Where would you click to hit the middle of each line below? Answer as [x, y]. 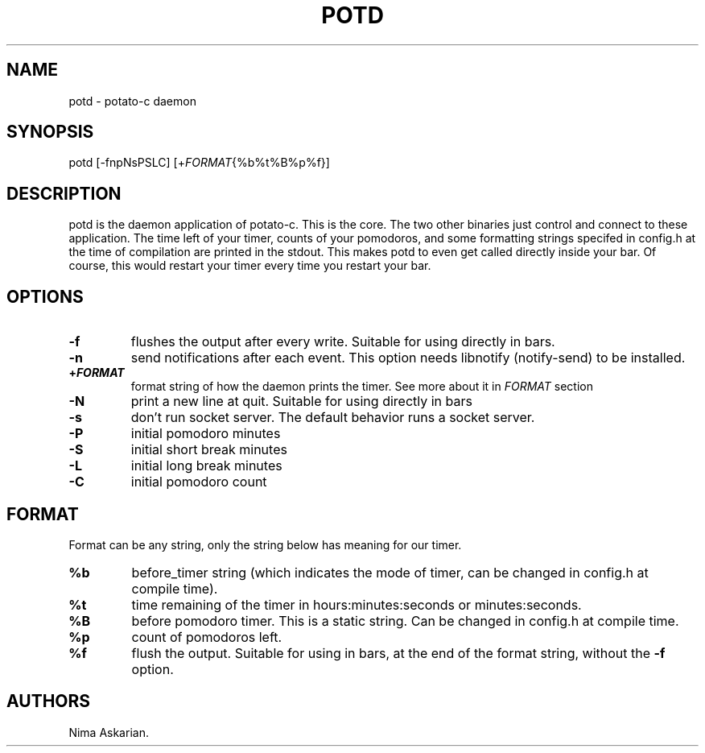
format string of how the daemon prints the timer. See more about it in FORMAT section [362, 387]
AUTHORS [49, 701]
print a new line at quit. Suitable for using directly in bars [301, 401]
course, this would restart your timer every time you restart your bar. [250, 266]
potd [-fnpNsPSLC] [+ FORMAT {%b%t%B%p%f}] [199, 163]
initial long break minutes [206, 466]
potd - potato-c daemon [132, 101]
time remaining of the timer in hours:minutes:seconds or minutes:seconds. [357, 604]
